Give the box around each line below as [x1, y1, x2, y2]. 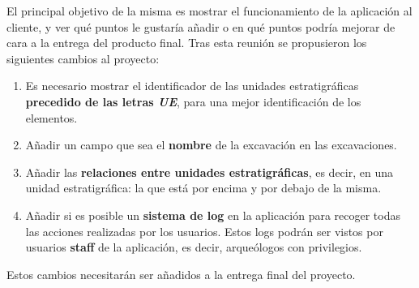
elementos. [25, 109, 78, 126]
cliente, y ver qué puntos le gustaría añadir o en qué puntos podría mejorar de [6, 18, 395, 35]
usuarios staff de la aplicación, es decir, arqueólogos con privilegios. [25, 239, 362, 256]
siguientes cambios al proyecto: [6, 49, 160, 67]
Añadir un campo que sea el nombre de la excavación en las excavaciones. [25, 136, 397, 153]
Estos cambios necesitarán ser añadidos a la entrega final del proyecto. [6, 265, 356, 282]
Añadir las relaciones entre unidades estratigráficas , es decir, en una [25, 163, 393, 180]
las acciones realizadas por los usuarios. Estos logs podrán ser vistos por [25, 222, 383, 239]
